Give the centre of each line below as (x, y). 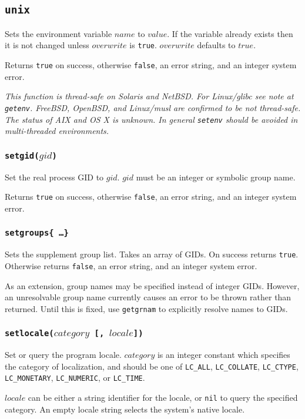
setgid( (22, 155)
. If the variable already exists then (230, 33)
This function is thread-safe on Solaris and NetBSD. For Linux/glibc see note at (149, 96)
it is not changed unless (47, 45)
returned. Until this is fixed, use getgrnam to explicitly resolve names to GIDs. (146, 308)
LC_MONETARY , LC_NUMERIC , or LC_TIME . (75, 378)
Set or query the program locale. (63, 355)
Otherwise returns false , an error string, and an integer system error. (131, 265)
